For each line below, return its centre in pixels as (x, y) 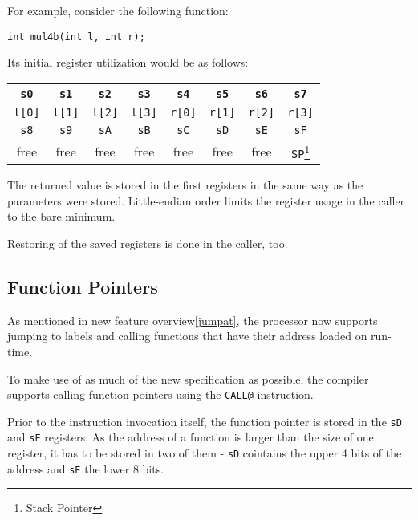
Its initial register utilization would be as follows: (128, 62)
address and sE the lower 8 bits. (86, 468)
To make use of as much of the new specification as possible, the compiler (188, 378)
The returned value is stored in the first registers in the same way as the (185, 185)
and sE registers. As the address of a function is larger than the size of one (191, 437)
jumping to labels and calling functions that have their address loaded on (187, 336)
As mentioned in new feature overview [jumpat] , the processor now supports (193, 320)
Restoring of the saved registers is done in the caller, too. (148, 243)
